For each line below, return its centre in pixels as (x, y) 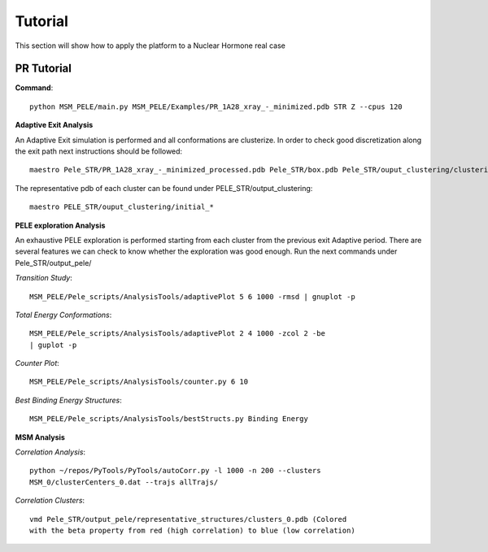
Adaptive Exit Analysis (54, 125)
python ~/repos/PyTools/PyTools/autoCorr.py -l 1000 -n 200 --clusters (175, 471)
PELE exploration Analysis (60, 225)
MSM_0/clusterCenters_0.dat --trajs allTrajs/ (124, 482)
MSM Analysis (40, 437)
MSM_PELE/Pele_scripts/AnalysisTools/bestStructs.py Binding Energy (169, 419)
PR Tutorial (44, 69)
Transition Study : (44, 278)
